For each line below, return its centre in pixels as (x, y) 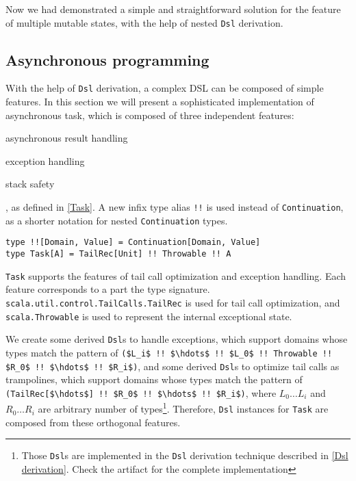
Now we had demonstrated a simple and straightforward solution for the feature (173, 9)
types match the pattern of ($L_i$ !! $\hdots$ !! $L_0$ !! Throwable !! (169, 352)
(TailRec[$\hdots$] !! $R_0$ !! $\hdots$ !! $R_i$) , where (141, 392)
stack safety (30, 184)
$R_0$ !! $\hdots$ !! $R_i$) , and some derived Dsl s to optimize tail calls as (173, 366)
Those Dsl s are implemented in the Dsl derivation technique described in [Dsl (185, 455)
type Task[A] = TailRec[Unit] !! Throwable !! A (118, 254)
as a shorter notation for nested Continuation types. (117, 220)
